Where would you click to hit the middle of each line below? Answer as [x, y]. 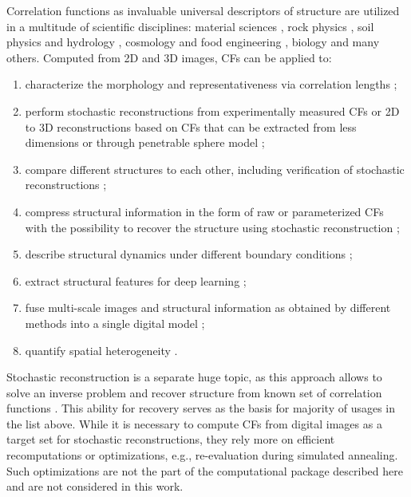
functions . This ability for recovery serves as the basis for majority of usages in [201, 408]
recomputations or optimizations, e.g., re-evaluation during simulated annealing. [202, 455]
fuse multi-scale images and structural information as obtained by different [208, 308]
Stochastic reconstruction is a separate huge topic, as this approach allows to [194, 377]
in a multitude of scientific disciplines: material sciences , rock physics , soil [190, 26]
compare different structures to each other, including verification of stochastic [215, 169]
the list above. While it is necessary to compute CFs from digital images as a [194, 423]
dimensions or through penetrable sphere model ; [145, 142]
